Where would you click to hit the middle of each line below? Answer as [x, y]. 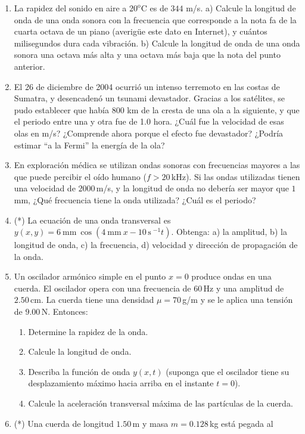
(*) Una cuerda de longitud [64, 423]
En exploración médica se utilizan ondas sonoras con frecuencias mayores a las [157, 165]
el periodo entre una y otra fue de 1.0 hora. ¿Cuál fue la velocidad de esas [149, 121]
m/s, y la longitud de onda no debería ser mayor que [192, 188]
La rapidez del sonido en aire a [70, 8]
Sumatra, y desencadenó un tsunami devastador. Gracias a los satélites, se [150, 98]
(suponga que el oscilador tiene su [228, 371]
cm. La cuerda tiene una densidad [92, 300]
